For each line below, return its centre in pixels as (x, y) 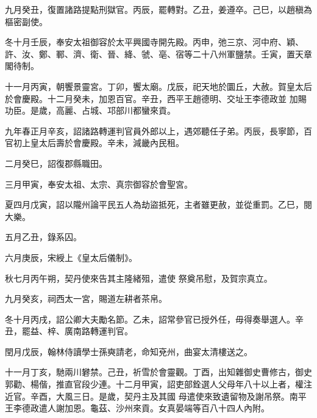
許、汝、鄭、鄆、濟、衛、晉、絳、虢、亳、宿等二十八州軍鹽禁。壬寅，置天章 (158, 53)
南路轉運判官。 (103, 331)
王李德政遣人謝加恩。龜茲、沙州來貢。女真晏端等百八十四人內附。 (137, 408)
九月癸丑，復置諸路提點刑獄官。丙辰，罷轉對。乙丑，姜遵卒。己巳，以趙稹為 (158, 9)
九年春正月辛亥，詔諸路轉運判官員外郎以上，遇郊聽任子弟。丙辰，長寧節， (154, 130)
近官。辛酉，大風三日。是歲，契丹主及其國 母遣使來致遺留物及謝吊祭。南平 (156, 396)
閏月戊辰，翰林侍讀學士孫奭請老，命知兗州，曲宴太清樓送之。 (129, 351)
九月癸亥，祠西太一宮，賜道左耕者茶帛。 (86, 299)
